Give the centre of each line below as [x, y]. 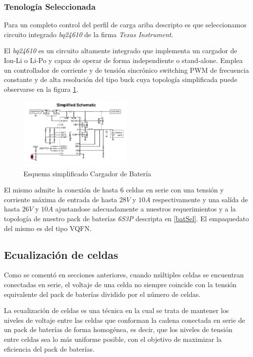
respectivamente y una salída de [200, 199]
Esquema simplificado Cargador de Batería [87, 173]
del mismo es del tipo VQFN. [48, 228]
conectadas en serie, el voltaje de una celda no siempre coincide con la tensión [120, 284]
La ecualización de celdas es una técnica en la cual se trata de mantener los [117, 310]
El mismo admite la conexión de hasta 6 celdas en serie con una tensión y [114, 190]
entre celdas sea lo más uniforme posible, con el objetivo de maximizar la [113, 339]
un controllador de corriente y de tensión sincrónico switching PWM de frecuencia [126, 70]
